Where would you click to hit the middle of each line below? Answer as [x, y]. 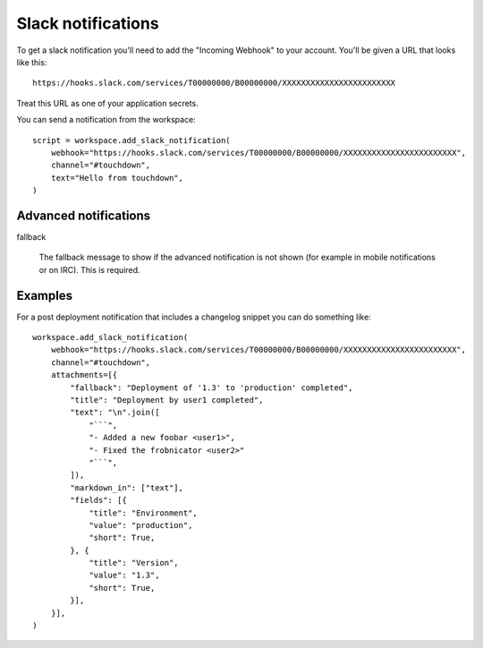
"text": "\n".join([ [115, 413]
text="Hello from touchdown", [117, 178]
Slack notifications [88, 23]
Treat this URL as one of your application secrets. [107, 103]
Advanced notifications [84, 215]
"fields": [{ [98, 500]
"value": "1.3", [124, 576]
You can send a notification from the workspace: [106, 120]
